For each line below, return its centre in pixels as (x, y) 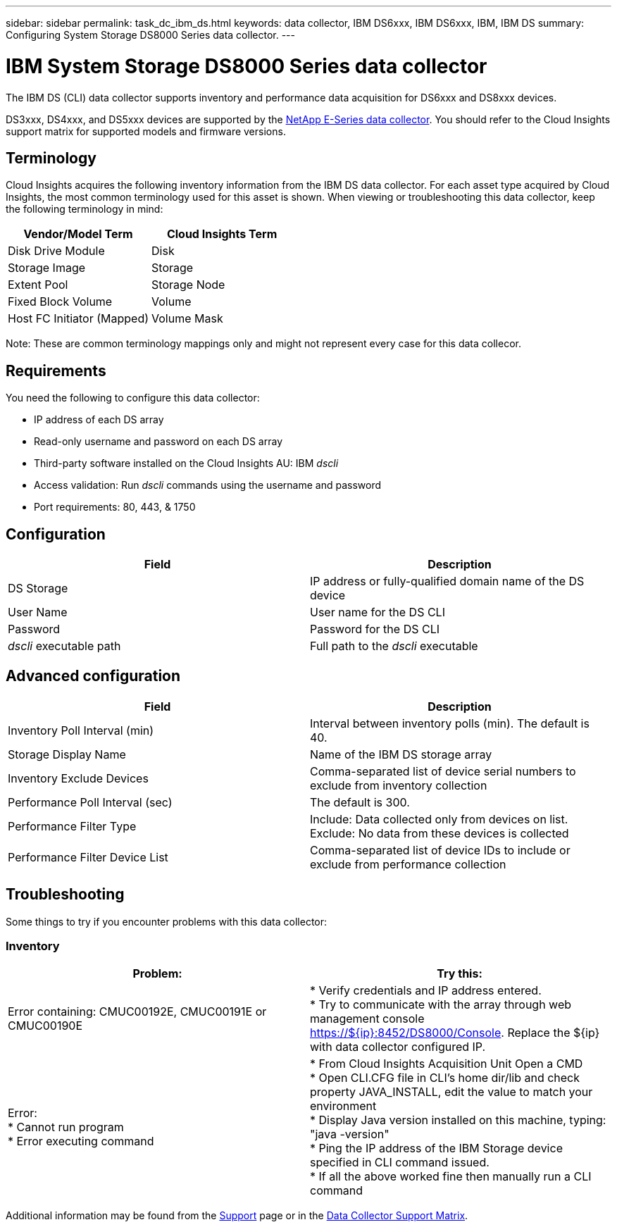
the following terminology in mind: (85, 209)
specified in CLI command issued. (400, 1163)
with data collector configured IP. (398, 1047)
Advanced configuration (93, 676)
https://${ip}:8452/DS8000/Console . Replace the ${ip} (455, 1033)
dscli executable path (64, 646)
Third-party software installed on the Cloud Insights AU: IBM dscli (186, 463)
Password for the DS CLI (375, 629)
